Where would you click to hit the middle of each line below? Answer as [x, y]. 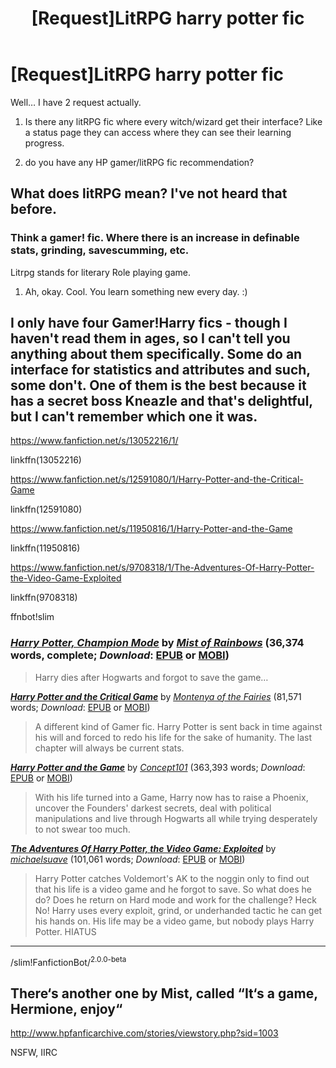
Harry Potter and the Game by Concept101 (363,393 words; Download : [158, 767]
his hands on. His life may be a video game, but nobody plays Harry [174, 921]
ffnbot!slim [32, 617]
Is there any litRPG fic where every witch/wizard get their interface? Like [173, 121]
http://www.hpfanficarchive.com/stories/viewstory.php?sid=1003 [144, 1033]
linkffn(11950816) [45, 548]
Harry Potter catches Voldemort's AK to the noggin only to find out [172, 878]
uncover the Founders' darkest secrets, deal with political [153, 808]
